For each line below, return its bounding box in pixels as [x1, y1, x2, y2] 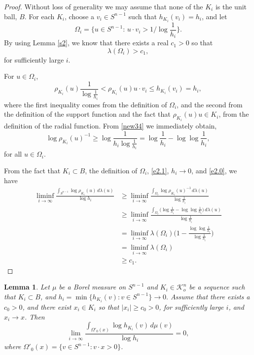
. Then [24, 311, 45, 322]
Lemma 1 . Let [4, 282, 50, 292]
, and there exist [22, 301, 72, 312]
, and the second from [177, 99, 243, 109]
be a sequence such [189, 282, 245, 292]
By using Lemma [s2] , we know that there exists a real [4, 37, 169, 48]
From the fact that [4, 165, 61, 175]
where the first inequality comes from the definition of [4, 99, 167, 109]
